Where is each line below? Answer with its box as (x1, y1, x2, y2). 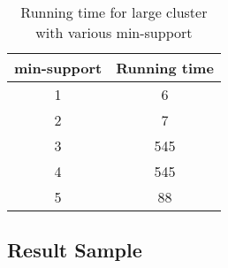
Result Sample (7, 236, 142, 264)
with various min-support (35, 22, 193, 42)
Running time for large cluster (20, 2, 208, 22)
